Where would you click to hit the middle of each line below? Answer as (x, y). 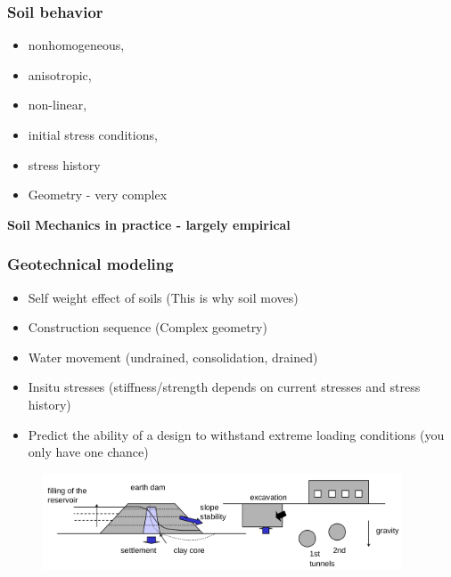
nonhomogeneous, (76, 45)
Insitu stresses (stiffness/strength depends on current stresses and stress (224, 387)
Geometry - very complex (98, 195)
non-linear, (57, 105)
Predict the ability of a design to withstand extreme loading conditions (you (236, 434)
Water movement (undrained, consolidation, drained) (173, 357)
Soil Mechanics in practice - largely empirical (149, 224)
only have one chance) (88, 452)
